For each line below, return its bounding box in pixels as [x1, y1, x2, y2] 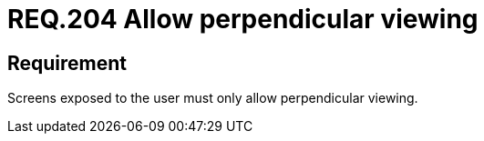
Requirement [7, 51, 128, 75]
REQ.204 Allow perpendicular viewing [7, 4, 479, 35]
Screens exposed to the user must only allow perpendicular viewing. [7, 90, 418, 106]
